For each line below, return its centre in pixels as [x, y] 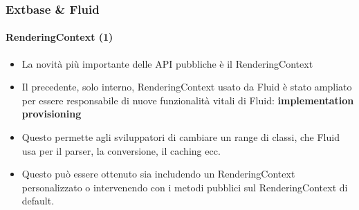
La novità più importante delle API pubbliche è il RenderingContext [167, 63]
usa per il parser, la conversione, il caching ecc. [121, 150]
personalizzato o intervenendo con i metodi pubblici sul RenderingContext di [185, 187]
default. [38, 201]
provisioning [52, 114]
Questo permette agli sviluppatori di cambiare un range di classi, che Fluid [181, 137]
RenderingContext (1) [59, 37]
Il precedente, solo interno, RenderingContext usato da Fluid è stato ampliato [187, 87]
